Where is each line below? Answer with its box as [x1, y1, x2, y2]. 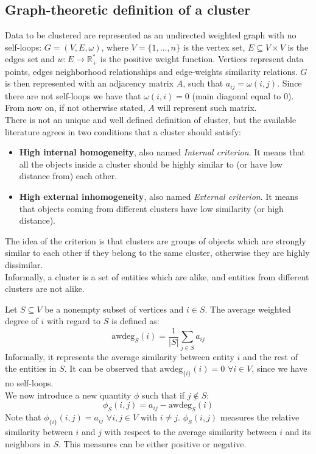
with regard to [47, 314, 101, 327]
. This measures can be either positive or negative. [58, 437, 247, 450]
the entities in [5, 362, 57, 375]
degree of [5, 314, 38, 327]
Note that [5, 411, 41, 424]
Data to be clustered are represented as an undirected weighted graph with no [5, 29, 297, 41]
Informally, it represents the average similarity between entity [5, 350, 234, 363]
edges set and [5, 52, 55, 65]
